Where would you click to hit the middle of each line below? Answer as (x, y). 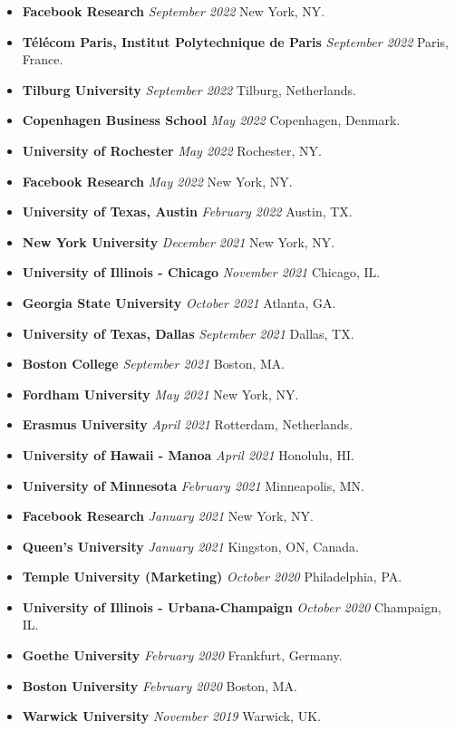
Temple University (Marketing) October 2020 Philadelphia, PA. (212, 577)
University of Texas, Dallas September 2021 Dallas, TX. (188, 333)
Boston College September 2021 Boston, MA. (154, 364)
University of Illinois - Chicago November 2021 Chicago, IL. (201, 272)
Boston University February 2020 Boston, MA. (160, 685)
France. (43, 59)
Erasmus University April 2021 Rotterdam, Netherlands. (188, 424)
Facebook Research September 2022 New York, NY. (174, 11)
